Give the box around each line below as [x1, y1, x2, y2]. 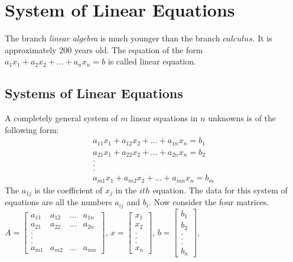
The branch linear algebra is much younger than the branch [5, 32, 220, 44]
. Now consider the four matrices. [148, 196, 269, 208]
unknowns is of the [208, 112, 276, 124]
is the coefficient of [34, 183, 103, 196]
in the [115, 183, 137, 196]
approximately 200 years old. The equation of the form [5, 43, 203, 56]
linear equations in [131, 112, 198, 124]
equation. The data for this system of [152, 183, 288, 196]
